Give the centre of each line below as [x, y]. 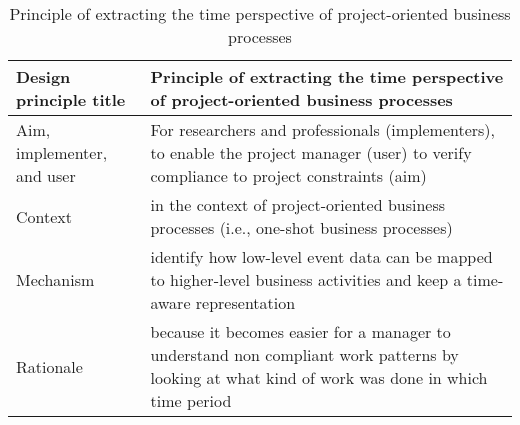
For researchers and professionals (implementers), [323, 129]
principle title [71, 99]
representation [245, 302]
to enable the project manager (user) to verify [311, 152]
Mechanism [55, 279]
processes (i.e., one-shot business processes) [301, 227]
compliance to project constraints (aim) [288, 175]
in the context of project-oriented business [298, 204]
